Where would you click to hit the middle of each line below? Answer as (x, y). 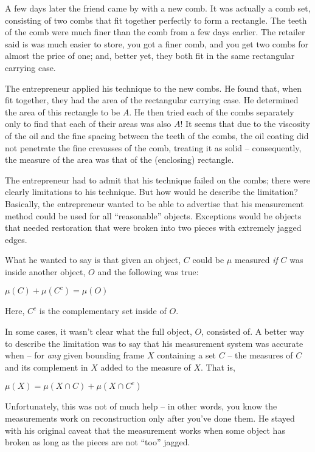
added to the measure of (146, 367)
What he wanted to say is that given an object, (93, 260)
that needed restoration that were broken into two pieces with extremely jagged (153, 228)
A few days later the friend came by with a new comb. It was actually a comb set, (158, 8)
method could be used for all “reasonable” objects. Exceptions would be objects (153, 215)
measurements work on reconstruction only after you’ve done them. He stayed (150, 418)
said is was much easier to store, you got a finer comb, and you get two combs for (157, 43)
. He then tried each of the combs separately (212, 111)
